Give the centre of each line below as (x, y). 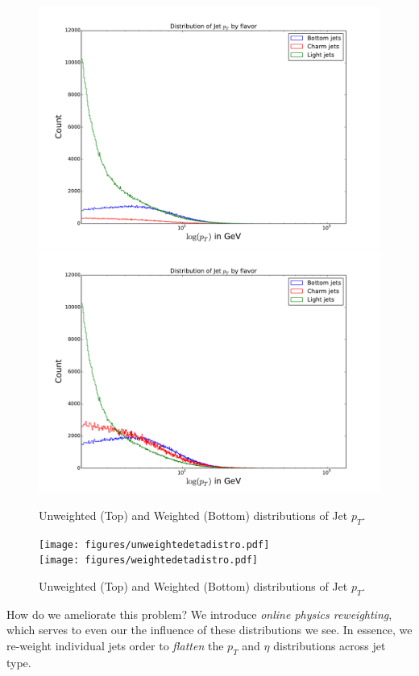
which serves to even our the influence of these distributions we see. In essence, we (209, 630)
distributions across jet (330, 645)
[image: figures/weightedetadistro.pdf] (149, 561)
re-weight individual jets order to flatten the (115, 645)
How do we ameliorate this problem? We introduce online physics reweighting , (199, 614)
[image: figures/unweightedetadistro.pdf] (154, 544)
